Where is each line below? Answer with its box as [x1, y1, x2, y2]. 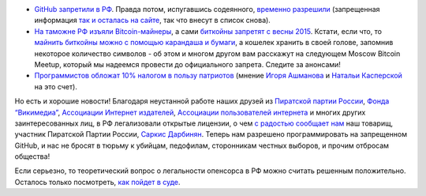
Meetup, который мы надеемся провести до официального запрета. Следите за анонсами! [34, 59, 341, 69]
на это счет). [34, 81, 78, 91]
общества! [14, 152, 50, 161]
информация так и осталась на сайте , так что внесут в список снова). [34, 16, 271, 25]
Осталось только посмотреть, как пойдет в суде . [14, 177, 181, 187]
